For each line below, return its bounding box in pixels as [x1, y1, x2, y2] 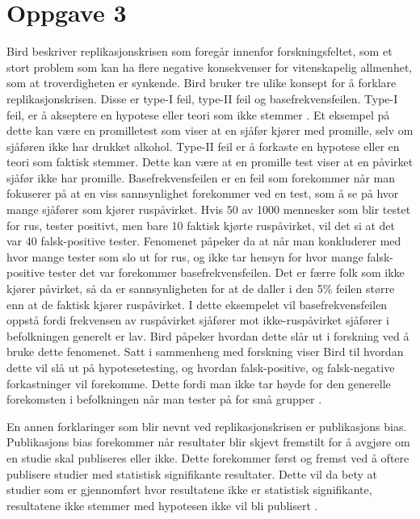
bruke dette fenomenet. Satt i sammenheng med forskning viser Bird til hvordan [6, 343, 404, 360]
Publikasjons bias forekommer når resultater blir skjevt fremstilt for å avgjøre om [6, 433, 410, 450]
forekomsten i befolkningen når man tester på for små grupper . [6, 391, 322, 408]
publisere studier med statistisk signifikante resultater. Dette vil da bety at [6, 465, 378, 482]
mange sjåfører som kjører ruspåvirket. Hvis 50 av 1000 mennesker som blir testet [6, 201, 411, 218]
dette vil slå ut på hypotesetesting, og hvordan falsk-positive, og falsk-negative [6, 359, 395, 375]
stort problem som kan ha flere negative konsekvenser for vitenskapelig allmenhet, [6, 58, 413, 75]
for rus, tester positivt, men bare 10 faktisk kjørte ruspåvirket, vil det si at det [6, 216, 396, 233]
